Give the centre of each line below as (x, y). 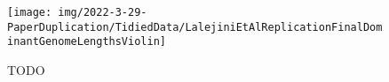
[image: (30, 12)
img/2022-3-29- (103, 12)
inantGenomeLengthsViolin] (87, 42)
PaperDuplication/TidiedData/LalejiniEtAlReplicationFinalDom (195, 27)
